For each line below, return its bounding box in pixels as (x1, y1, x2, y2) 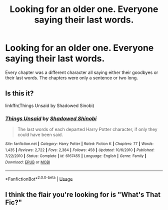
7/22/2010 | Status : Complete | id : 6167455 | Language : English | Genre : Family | (5, 153, 146, 158)
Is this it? (5, 89, 34, 98)
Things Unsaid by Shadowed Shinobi (5, 115, 97, 122)
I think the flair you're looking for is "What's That (5, 190, 161, 198)
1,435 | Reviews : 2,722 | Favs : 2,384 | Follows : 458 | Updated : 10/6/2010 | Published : (5, 147, 155, 152)
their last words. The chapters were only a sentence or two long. (5, 74, 138, 80)
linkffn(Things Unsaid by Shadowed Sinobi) (5, 102, 94, 108)
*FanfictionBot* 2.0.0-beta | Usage (5, 175, 73, 182)
